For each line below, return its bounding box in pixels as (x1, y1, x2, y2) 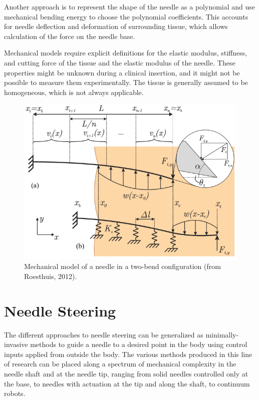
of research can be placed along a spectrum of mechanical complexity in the (4, 358, 236, 369)
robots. (4, 388, 26, 398)
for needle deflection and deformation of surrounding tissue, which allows (4, 21, 228, 31)
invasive (4, 339, 28, 349)
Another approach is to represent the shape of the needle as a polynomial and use (4, 1, 255, 11)
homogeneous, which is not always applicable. (4, 86, 144, 97)
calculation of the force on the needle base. (4, 30, 135, 41)
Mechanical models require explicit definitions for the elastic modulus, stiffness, (4, 47, 247, 58)
